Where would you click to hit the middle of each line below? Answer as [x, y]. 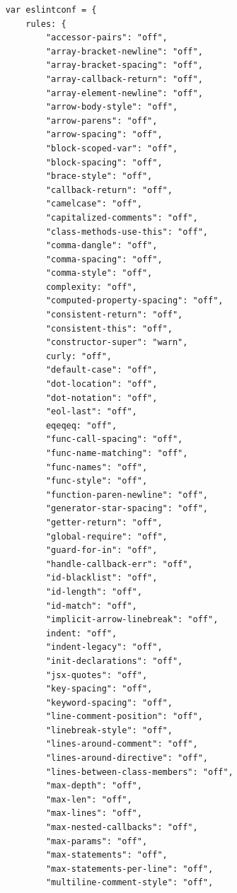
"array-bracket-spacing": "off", [124, 65]
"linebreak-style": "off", [109, 730]
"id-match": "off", [91, 606]
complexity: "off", [91, 287]
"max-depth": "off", [94, 786]
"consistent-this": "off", [109, 328]
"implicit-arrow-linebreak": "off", [132, 620]
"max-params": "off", [97, 841]
